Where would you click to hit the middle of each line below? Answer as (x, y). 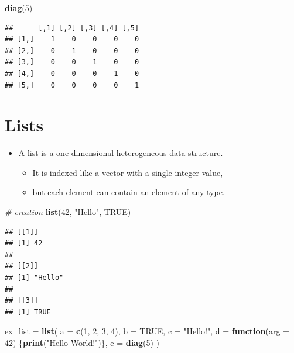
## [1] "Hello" (34, 278)
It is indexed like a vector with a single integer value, (128, 172)
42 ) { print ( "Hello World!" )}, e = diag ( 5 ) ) (82, 342)
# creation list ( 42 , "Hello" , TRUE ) (68, 212)
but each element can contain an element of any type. (129, 192)
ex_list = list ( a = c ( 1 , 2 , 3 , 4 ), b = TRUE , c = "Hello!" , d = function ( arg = (147, 331)
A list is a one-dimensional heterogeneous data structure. (121, 153)
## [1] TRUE (28, 312)
